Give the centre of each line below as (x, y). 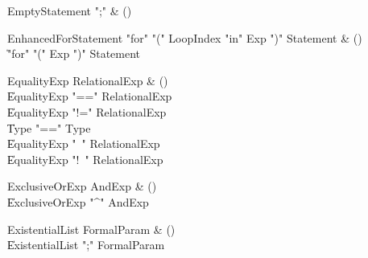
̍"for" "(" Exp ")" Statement (74, 53)
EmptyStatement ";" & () (70, 10)
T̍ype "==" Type (49, 127)
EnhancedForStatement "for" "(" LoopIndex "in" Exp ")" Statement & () (185, 37)
